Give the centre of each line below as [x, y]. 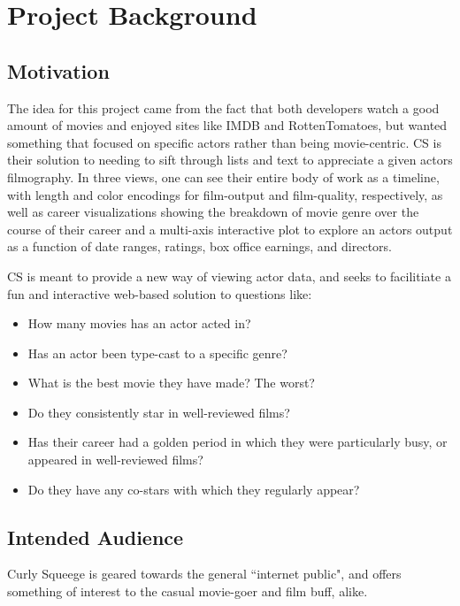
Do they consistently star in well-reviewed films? [159, 412]
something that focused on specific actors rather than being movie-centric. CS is [224, 142]
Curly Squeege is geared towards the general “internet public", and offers [204, 574]
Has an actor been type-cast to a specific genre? [157, 353]
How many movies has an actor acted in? [139, 323]
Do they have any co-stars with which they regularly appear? [194, 489]
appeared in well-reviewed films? [115, 460]
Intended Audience [96, 537]
